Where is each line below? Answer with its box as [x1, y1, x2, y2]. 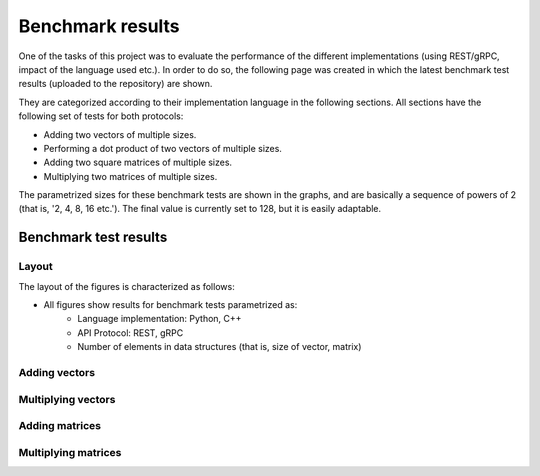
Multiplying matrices [18, 445, 122, 459]
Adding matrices [18, 419, 102, 433]
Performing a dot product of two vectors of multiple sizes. [43, 142, 282, 154]
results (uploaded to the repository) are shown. [18, 78, 213, 90]
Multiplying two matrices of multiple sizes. [43, 170, 218, 182]
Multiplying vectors [18, 392, 116, 406]
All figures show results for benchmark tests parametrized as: [43, 299, 298, 310]
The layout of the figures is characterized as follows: [18, 280, 235, 292]
